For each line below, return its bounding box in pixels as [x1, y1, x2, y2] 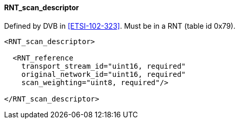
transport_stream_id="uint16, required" [21, 61, 186, 70]
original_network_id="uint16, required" [21, 70, 186, 78]
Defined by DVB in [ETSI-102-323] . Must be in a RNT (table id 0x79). [4, 21, 235, 30]
